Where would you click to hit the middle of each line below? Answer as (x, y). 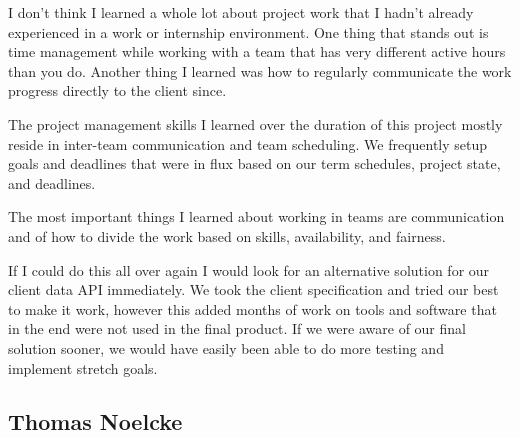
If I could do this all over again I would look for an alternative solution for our (249, 269)
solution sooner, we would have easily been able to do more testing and (226, 347)
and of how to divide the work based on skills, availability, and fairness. (227, 235)
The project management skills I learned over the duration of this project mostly (255, 123)
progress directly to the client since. (117, 90)
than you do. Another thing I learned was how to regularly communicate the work (260, 70)
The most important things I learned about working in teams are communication (256, 216)
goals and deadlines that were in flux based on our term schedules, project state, (254, 163)
